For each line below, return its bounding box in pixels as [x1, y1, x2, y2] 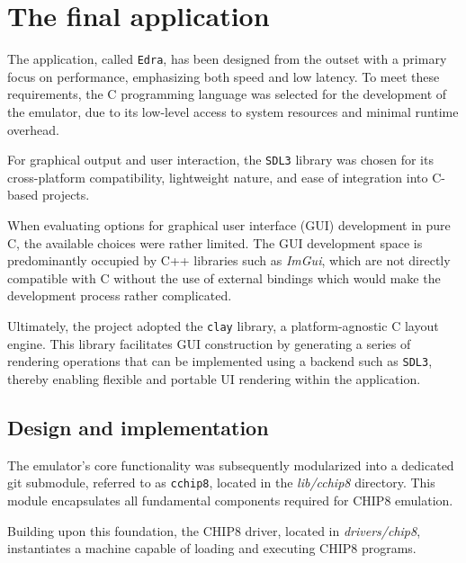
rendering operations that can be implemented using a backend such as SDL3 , [7, 352, 433, 371]
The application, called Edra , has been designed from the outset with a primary [7, 49, 447, 68]
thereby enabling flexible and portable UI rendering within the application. [7, 369, 421, 388]
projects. [41, 185, 90, 204]
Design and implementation [7, 413, 269, 441]
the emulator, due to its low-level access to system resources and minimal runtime [7, 102, 459, 121]
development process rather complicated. [7, 286, 232, 305]
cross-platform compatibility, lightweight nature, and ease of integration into [7, 167, 428, 186]
